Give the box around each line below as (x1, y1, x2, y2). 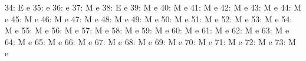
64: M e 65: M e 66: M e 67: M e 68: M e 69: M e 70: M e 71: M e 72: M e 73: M (5, 35, 296, 48)
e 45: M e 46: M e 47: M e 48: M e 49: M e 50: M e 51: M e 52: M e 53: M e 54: (5, 12, 292, 25)
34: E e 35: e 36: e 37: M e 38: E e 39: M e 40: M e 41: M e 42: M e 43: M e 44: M (5, 1, 302, 13)
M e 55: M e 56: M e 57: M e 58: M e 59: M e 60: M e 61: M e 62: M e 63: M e (5, 24, 289, 36)
